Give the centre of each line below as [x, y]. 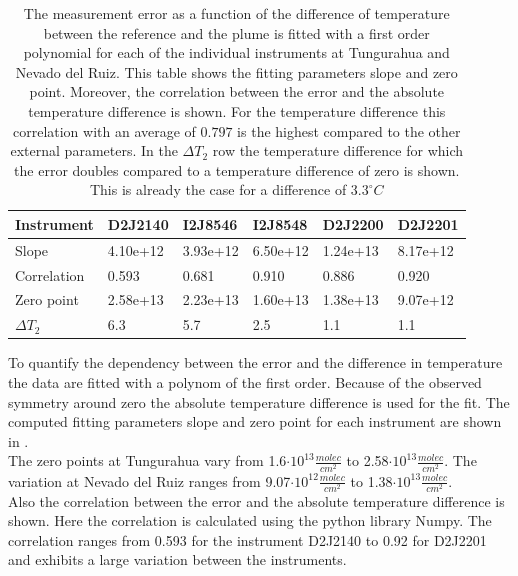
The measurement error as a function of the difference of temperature [236, 13]
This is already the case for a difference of [218, 189]
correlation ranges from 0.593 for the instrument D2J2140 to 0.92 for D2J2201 [247, 539]
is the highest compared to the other [349, 130]
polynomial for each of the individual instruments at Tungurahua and [236, 52]
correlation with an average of [104, 130]
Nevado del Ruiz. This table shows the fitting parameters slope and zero [236, 71]
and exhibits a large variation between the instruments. [177, 559]
